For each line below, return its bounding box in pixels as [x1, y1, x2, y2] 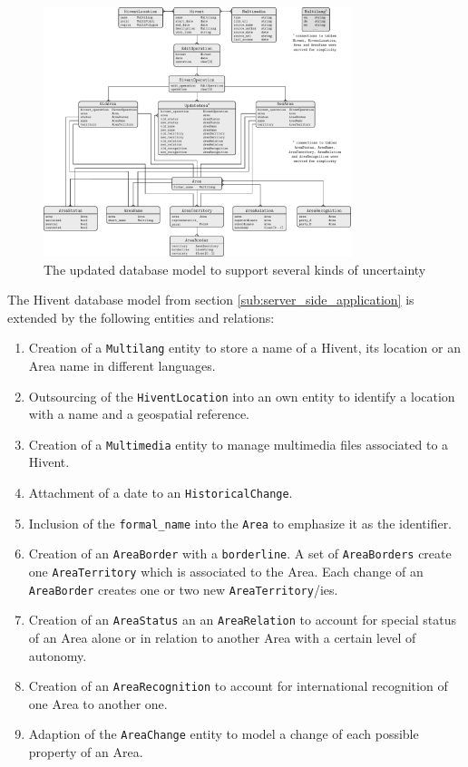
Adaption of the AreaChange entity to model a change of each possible [28, 724, 419, 743]
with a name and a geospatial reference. [28, 404, 249, 423]
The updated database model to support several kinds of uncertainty [44, 259, 426, 278]
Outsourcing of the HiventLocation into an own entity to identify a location [28, 386, 455, 405]
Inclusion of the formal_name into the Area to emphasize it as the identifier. [28, 513, 453, 532]
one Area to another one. [28, 694, 168, 713]
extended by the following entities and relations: [7, 307, 275, 326]
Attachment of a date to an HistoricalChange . [28, 483, 293, 502]
